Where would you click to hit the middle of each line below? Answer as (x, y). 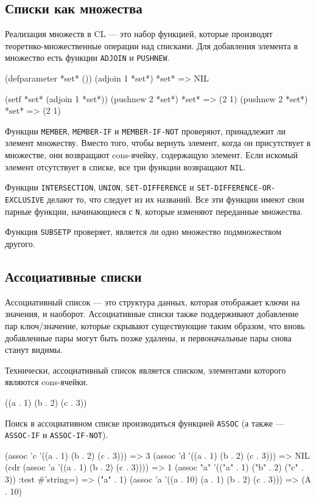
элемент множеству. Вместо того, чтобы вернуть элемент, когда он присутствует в (158, 143)
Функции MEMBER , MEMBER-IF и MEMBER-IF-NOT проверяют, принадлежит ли (146, 131)
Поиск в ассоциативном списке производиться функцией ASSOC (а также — (145, 423)
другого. (20, 243)
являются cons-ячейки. (47, 382)
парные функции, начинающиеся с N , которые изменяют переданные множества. (154, 211)
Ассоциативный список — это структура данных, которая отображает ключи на (153, 302)
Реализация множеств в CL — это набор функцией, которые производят (139, 34)
